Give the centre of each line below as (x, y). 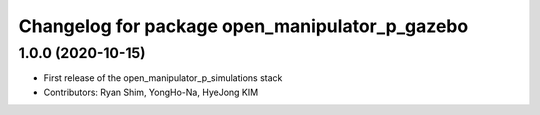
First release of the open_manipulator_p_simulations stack (163, 78)
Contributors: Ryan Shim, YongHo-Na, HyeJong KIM (151, 92)
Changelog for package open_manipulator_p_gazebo (243, 26)
